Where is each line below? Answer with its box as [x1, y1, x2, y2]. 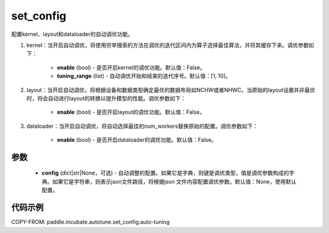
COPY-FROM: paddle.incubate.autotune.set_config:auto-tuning [11, 218, 170, 226]
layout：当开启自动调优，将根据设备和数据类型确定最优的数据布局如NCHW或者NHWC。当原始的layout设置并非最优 [26, 86, 316, 94]
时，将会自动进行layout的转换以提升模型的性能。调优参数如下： [26, 94, 186, 102]
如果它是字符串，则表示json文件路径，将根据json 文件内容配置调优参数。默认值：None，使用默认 [52, 178, 297, 185]
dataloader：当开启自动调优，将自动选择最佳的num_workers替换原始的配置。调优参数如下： [26, 122, 258, 130]
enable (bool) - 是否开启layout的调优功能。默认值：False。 [57, 108, 205, 116]
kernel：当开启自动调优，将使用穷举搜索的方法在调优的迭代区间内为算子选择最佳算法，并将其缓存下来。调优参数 [26, 41, 309, 49]
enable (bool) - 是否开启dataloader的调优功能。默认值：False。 [57, 136, 217, 144]
